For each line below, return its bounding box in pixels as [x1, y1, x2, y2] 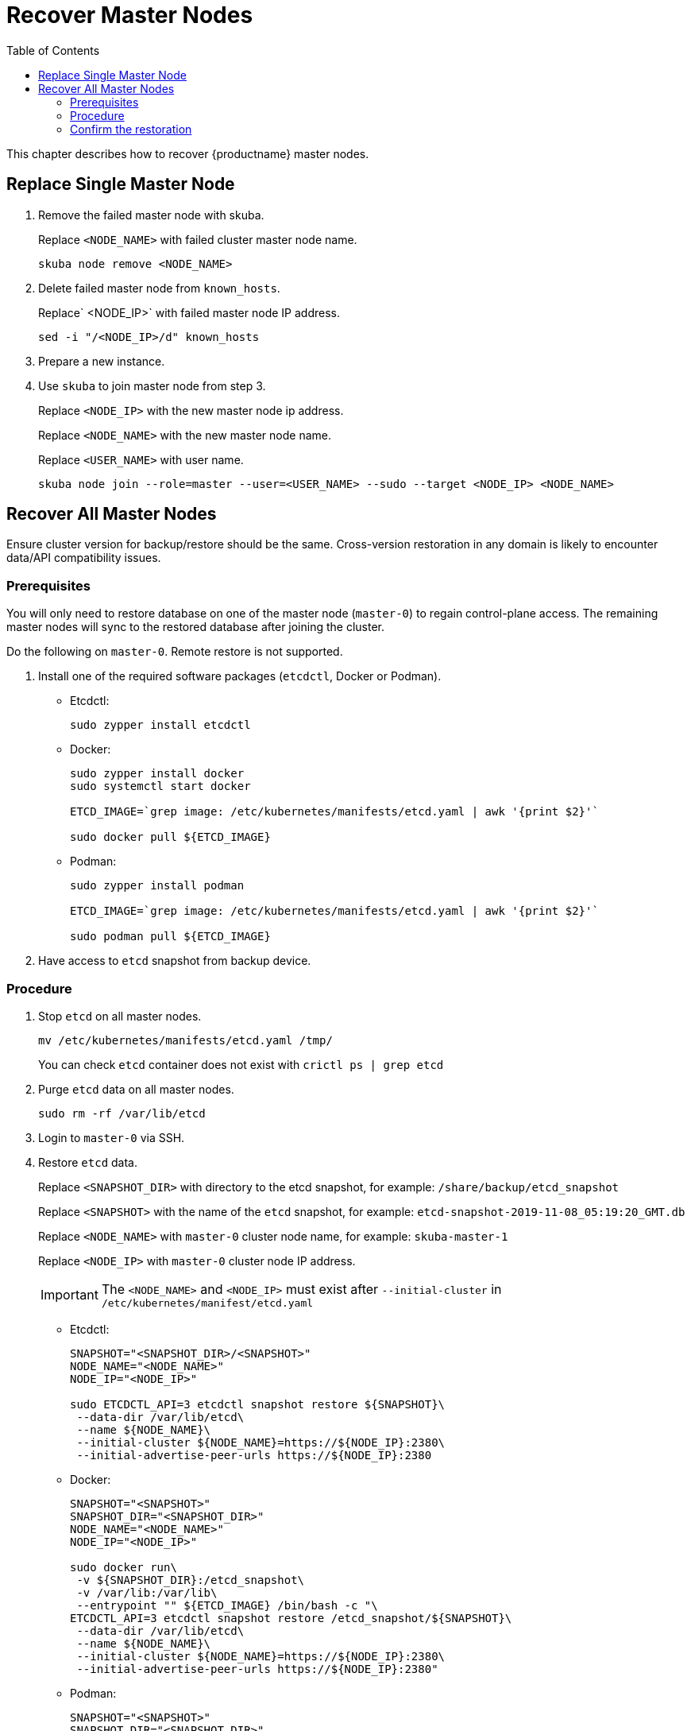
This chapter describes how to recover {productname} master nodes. [6, 146, 369, 161]
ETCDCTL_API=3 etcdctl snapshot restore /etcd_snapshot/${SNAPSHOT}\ [70, 1611, 512, 1625]
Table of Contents [6, 43, 100, 57]
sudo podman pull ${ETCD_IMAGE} [70, 930, 271, 943]
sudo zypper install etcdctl [70, 718, 251, 732]
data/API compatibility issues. [6, 551, 161, 565]
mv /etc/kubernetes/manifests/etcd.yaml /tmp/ [38, 1033, 333, 1047]
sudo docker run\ [70, 1560, 177, 1574]
